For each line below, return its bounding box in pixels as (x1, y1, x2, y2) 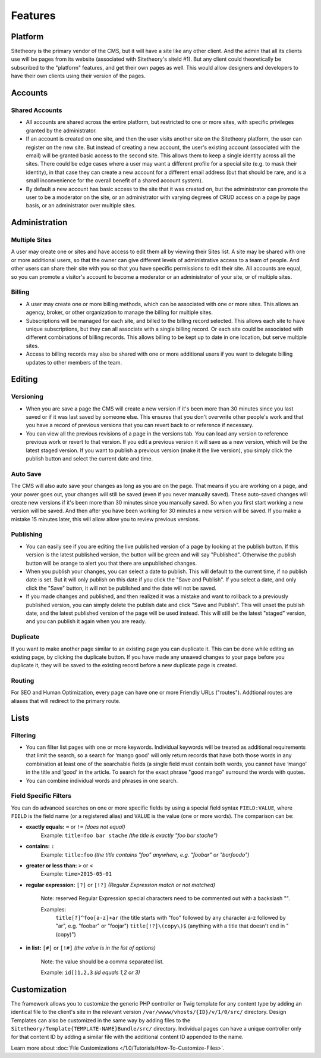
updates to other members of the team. (26, 359, 122, 366)
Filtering (11, 731, 36, 739)
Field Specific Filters (11, 792, 71, 800)
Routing (11, 677, 34, 685)
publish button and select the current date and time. (26, 455, 153, 462)
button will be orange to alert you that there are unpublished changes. (26, 559, 197, 567)
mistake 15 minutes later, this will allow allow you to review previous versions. (11, 515, 200, 522)
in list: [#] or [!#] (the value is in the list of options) (26, 944, 156, 951)
